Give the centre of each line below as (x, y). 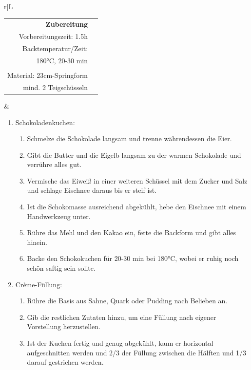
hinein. (37, 242)
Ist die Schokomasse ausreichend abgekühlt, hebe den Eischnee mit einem (136, 207)
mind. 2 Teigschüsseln (56, 87)
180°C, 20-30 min (62, 60)
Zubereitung (67, 24)
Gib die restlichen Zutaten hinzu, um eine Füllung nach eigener (122, 317)
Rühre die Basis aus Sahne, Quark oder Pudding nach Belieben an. (127, 301)
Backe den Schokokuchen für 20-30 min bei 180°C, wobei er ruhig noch (133, 258)
